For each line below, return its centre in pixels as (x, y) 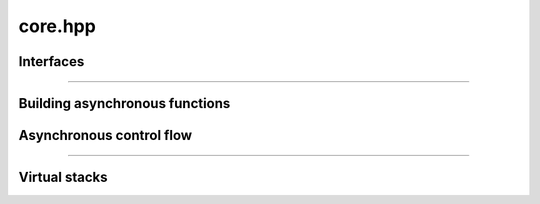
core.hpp (57, 26)
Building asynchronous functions (124, 103)
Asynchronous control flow (105, 135)
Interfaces (51, 61)
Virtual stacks (63, 177)
